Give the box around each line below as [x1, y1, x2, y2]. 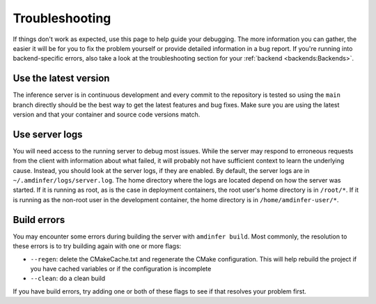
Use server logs [13, 128, 83, 140]
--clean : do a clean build [30, 274, 106, 282]
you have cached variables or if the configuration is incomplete [30, 264, 212, 273]
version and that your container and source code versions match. [13, 110, 201, 119]
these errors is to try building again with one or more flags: [13, 242, 182, 250]
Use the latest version [13, 73, 110, 84]
